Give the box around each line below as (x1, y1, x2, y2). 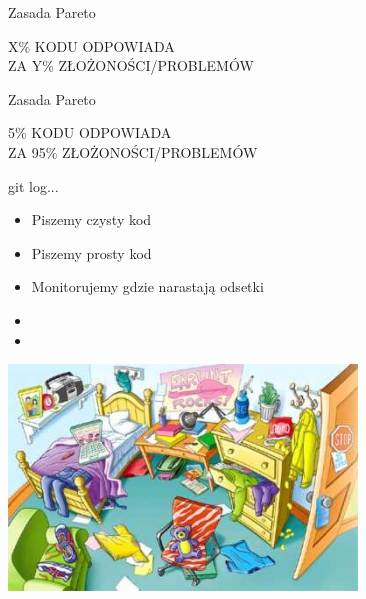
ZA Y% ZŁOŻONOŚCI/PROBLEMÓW (8, 55, 254, 76)
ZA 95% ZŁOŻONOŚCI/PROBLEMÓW (8, 141, 258, 162)
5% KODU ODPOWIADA (8, 122, 172, 143)
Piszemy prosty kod (31, 242, 152, 263)
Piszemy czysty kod (31, 209, 152, 230)
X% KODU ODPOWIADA (8, 35, 175, 56)
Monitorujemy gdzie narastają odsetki (31, 276, 264, 297)
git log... (8, 175, 59, 196)
